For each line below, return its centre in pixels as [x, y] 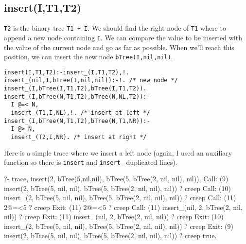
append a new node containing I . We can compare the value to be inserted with [123, 37]
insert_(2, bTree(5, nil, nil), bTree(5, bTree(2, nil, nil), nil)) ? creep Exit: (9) [119, 226]
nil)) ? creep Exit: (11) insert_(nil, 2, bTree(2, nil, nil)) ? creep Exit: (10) [114, 217]
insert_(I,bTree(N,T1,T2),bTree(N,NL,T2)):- [77, 96]
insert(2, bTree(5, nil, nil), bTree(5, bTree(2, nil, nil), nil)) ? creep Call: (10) [117, 188]
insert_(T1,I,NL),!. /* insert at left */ [80, 113]
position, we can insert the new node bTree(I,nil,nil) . [88, 57]
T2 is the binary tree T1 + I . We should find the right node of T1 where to [115, 28]
